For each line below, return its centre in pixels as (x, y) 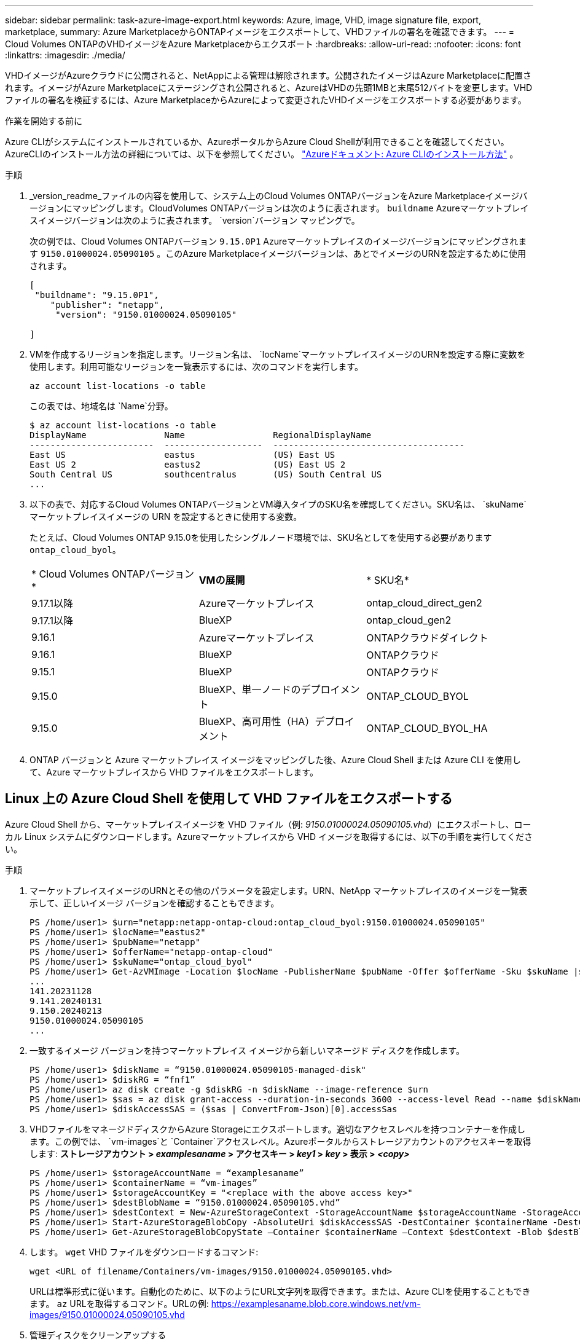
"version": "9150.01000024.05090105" (146, 315)
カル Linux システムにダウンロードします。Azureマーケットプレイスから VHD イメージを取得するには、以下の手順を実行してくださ (269, 836)
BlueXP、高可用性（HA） (257, 721)
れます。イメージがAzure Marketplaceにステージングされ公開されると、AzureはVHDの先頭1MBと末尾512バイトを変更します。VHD (269, 88)
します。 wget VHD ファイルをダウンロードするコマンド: (144, 1252)
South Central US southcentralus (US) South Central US (206, 474)
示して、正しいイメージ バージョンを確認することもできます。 (155, 903)
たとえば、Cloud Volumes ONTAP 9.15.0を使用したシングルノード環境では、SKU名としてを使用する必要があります (261, 537)
